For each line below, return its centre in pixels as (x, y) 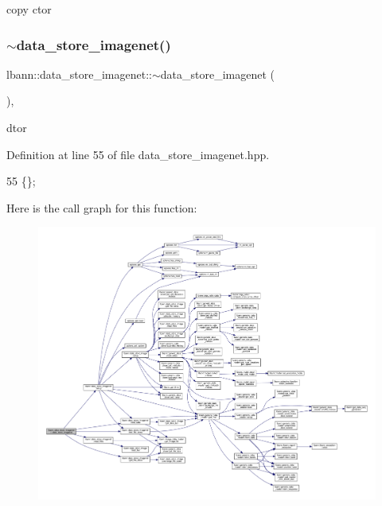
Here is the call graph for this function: (102, 207)
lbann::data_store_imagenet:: (79, 74)
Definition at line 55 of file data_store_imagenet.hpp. (138, 154)
